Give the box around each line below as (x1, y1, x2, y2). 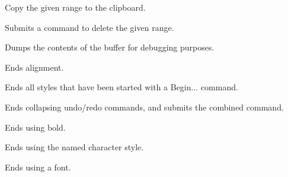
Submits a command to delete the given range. (5, 21, 174, 33)
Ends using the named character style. (5, 141, 144, 153)
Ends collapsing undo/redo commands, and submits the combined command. (5, 100, 284, 113)
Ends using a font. (5, 160, 71, 173)
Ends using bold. (5, 121, 66, 133)
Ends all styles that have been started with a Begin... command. (5, 81, 238, 93)
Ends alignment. (5, 61, 64, 73)
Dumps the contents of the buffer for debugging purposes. (5, 41, 215, 53)
